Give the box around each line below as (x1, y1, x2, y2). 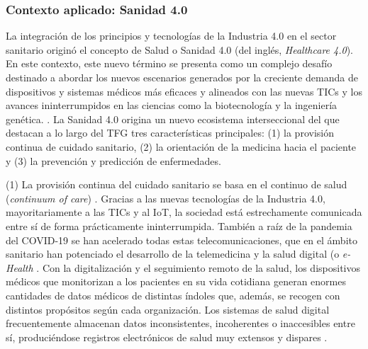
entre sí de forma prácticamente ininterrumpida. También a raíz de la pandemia (6, 218, 352, 233)
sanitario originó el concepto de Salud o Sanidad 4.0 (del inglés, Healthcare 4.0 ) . (6, 42, 353, 57)
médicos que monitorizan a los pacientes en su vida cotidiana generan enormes (6, 274, 346, 289)
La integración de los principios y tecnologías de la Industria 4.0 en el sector (6, 28, 337, 43)
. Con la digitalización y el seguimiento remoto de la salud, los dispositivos (36, 260, 360, 275)
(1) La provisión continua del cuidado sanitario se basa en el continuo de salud (6, 177, 347, 192)
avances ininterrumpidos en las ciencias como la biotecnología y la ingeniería (6, 98, 338, 113)
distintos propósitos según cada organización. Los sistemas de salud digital (6, 302, 330, 316)
